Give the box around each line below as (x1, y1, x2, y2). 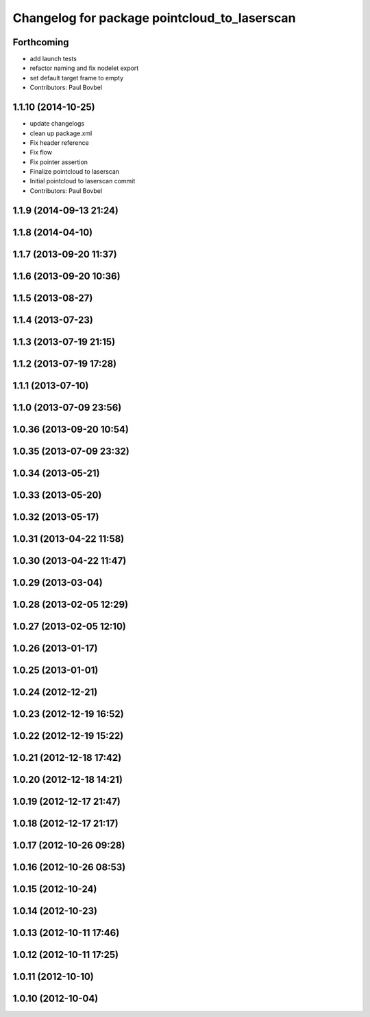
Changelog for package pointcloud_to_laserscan (12, 10, 296, 25)
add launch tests (29, 55, 77, 63)
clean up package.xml (29, 129, 92, 137)
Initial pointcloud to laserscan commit (29, 177, 136, 185)
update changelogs (29, 119, 85, 128)
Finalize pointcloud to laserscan (29, 168, 120, 176)
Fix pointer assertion (29, 158, 88, 166)
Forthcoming (12, 36, 69, 48)
